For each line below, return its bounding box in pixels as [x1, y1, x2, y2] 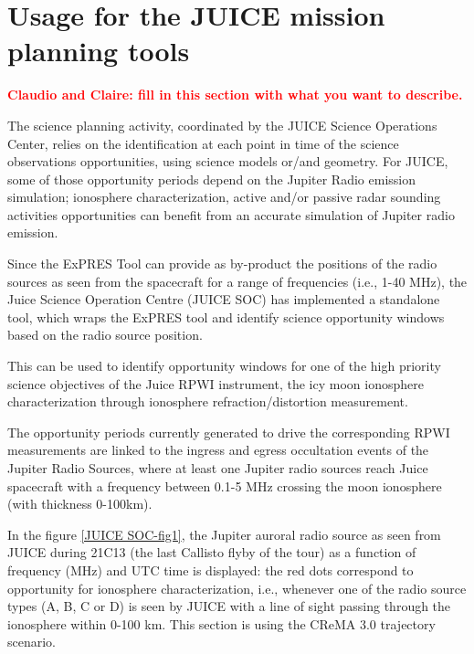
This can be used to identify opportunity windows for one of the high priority [7, 356, 441, 375]
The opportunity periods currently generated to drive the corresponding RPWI [7, 422, 450, 441]
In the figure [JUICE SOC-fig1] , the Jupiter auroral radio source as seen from [7, 524, 441, 543]
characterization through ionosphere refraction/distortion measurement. [7, 392, 408, 411]
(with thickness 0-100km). [7, 494, 153, 513]
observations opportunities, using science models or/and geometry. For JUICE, [7, 152, 448, 171]
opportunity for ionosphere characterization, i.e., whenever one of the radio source [7, 578, 467, 597]
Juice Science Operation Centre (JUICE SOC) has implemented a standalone [7, 290, 440, 309]
